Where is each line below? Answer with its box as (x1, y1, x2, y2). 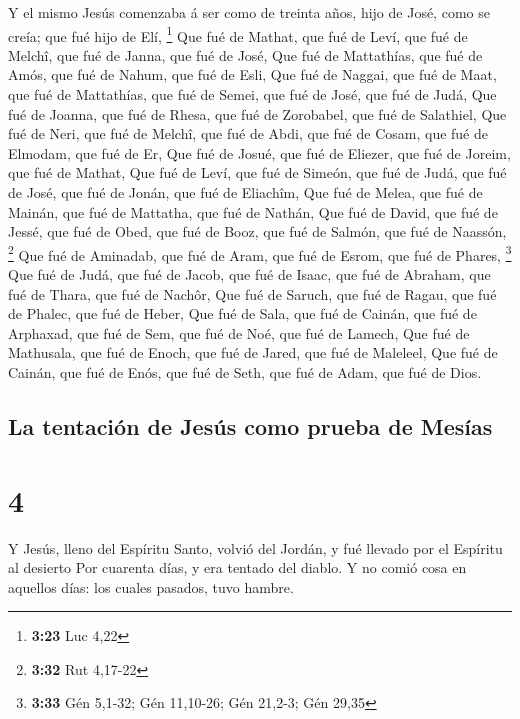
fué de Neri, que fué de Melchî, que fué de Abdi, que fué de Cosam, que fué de (8, 123, 488, 144)
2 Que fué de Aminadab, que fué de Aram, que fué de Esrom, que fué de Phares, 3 (8, 241, 512, 265)
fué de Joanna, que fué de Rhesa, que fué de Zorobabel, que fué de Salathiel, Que (8, 103, 507, 124)
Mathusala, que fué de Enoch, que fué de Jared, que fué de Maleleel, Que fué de (8, 342, 498, 363)
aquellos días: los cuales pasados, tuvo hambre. (8, 576, 294, 597)
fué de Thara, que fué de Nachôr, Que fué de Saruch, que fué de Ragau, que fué (8, 283, 497, 304)
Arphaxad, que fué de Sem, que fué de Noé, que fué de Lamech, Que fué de (8, 322, 470, 343)
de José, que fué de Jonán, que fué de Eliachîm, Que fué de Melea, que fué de (8, 182, 483, 202)
